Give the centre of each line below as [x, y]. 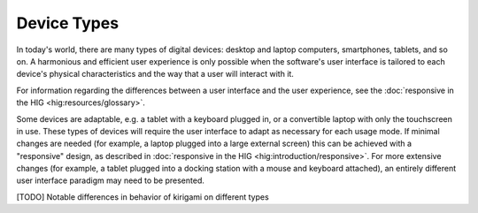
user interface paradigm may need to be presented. [111, 180]
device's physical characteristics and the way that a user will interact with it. [155, 74]
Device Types [68, 23]
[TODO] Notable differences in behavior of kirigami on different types [143, 197]
